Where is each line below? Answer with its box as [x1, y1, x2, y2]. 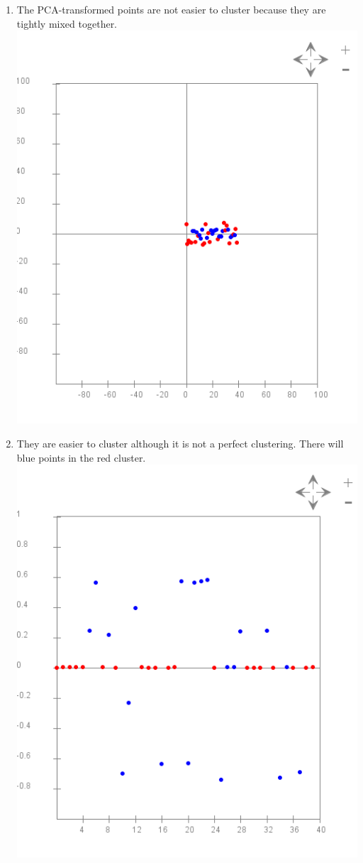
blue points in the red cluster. [16, 450, 146, 465]
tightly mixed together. [16, 16, 118, 31]
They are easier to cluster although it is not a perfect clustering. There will [16, 435, 344, 450]
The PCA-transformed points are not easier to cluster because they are [16, 2, 326, 16]
